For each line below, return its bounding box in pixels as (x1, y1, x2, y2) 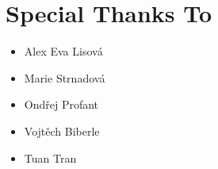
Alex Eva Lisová (24, 43, 103, 60)
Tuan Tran (24, 149, 77, 166)
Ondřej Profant (24, 96, 99, 113)
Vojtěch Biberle (24, 122, 100, 139)
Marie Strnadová (24, 69, 105, 86)
